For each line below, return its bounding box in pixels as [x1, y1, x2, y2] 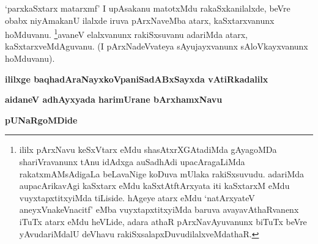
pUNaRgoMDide [5, 113, 78, 126]
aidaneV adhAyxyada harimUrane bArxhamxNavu [5, 93, 223, 106]
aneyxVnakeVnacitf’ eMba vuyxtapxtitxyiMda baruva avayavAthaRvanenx [19, 203, 299, 216]
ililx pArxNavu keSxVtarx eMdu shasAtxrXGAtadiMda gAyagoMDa [19, 143, 277, 156]
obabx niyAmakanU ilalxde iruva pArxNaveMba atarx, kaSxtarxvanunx [5, 13, 275, 26]
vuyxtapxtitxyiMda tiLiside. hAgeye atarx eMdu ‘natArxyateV [19, 191, 255, 204]
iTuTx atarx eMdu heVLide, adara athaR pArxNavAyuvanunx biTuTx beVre [19, 215, 307, 227]
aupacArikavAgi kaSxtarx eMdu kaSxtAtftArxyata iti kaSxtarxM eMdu [19, 179, 290, 192]
